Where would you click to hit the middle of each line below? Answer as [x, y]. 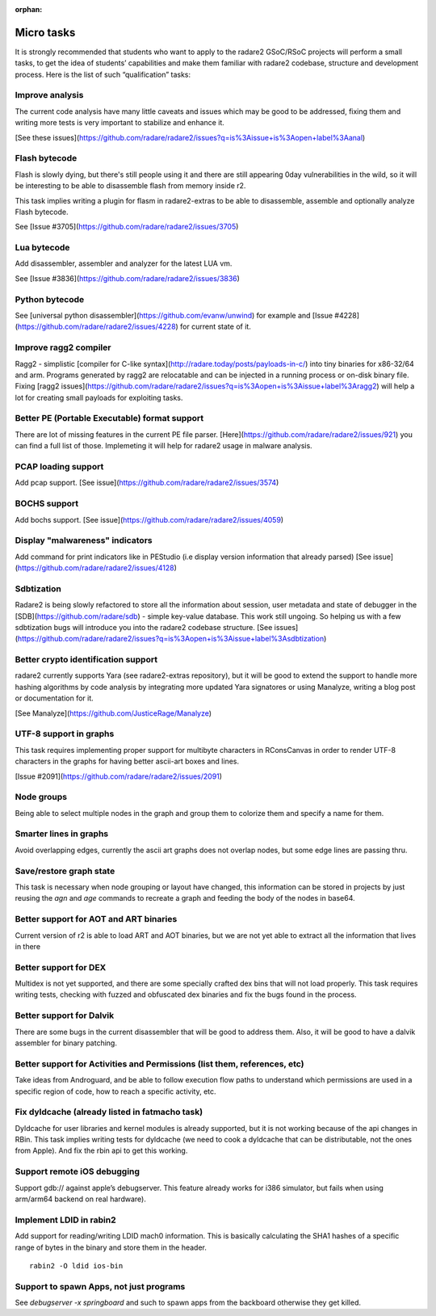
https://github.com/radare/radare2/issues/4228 [97, 326]
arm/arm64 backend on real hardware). [81, 1199]
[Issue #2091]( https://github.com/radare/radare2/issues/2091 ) [118, 776]
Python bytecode [50, 299]
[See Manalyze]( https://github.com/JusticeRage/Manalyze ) [113, 713]
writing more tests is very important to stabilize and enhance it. [120, 123]
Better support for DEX [61, 967]
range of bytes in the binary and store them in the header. [111, 1247]
